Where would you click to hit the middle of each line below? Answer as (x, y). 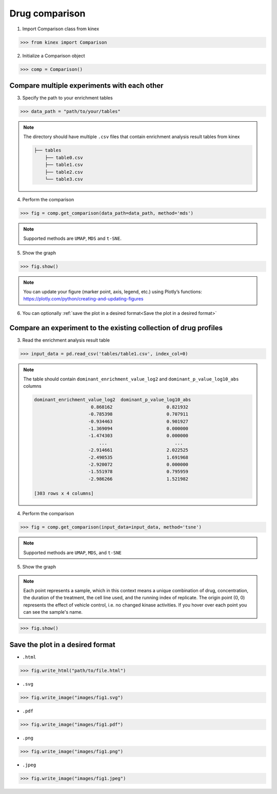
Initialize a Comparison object (54, 55)
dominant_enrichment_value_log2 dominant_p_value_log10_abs (113, 400)
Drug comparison (47, 13)
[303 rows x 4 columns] (64, 493)
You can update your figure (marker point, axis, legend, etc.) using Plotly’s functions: (113, 292)
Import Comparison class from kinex (61, 29)
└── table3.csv (64, 179)
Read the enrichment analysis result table (66, 340)
